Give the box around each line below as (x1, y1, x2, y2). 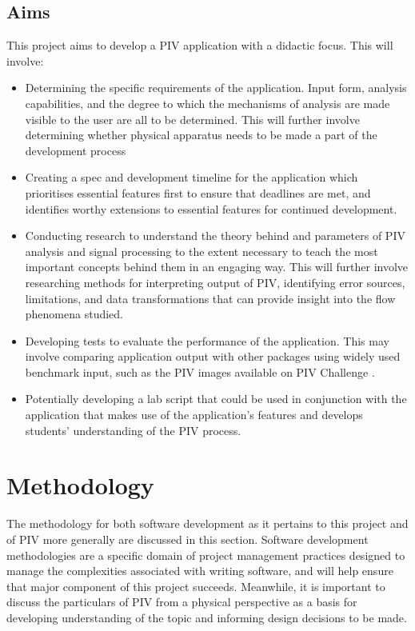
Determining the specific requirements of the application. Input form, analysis (25, 79, 407, 96)
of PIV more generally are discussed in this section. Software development (6, 530, 369, 547)
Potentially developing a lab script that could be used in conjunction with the (25, 390, 407, 407)
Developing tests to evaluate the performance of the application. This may (25, 332, 389, 349)
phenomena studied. (25, 306, 124, 322)
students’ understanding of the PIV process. (25, 421, 241, 438)
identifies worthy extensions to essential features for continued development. (25, 200, 397, 217)
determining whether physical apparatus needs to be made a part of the (25, 126, 377, 143)
